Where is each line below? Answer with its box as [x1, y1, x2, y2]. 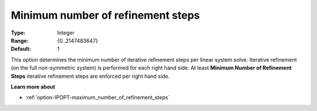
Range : [11, 37, 29, 44]
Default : [11, 46, 32, 53]
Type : [11, 29, 26, 36]
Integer [57, 29, 75, 36]
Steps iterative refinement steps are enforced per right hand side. [11, 72, 170, 79]
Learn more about [11, 83, 56, 90]
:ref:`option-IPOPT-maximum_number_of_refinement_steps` [25, 94, 170, 101]
